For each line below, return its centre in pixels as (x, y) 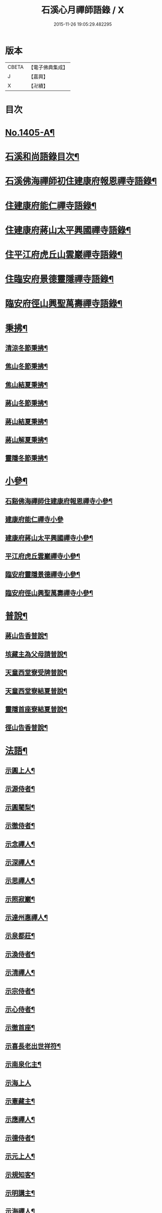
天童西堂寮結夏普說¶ (36, 691)
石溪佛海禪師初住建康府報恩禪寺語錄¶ (81, 181)
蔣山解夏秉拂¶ (27, 440)
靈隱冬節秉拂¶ (27, 458)
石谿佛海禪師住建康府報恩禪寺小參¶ (59, 501)
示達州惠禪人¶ (27, 918)
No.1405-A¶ (30, 133)
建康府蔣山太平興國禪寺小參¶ (49, 538)
